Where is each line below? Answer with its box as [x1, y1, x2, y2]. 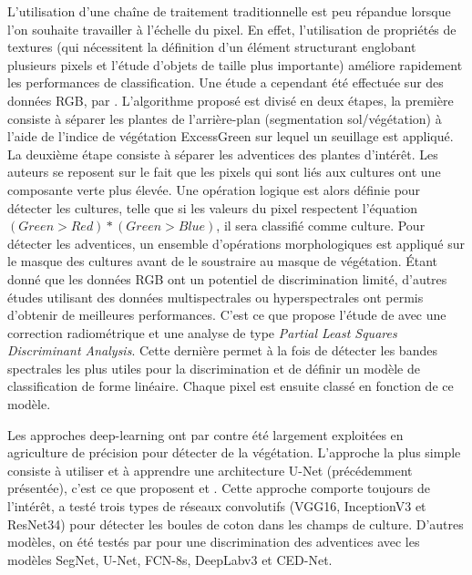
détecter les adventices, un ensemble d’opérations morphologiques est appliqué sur [7, 233, 465, 252]
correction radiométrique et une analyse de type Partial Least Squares [7, 323, 397, 342]
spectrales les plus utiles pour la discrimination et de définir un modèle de [7, 358, 420, 377]
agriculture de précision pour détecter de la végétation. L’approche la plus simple [7, 443, 461, 462]
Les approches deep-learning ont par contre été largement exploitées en [7, 425, 404, 444]
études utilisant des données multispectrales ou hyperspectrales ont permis [7, 287, 424, 306]
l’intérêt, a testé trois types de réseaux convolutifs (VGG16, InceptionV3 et [7, 497, 426, 516]
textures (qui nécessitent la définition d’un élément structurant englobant [7, 37, 416, 56]
